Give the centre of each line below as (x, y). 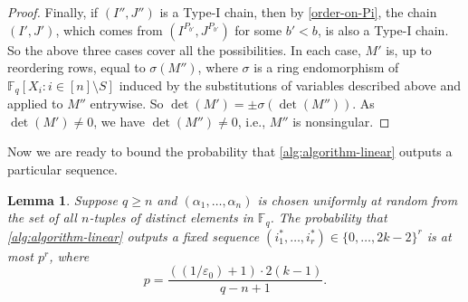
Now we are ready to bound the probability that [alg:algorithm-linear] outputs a (230, 151)
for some (258, 29)
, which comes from (109, 29)
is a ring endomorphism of (326, 67)
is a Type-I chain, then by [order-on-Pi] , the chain (298, 12)
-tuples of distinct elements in (171, 217)
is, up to (409, 49)
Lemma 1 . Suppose (63, 199)
